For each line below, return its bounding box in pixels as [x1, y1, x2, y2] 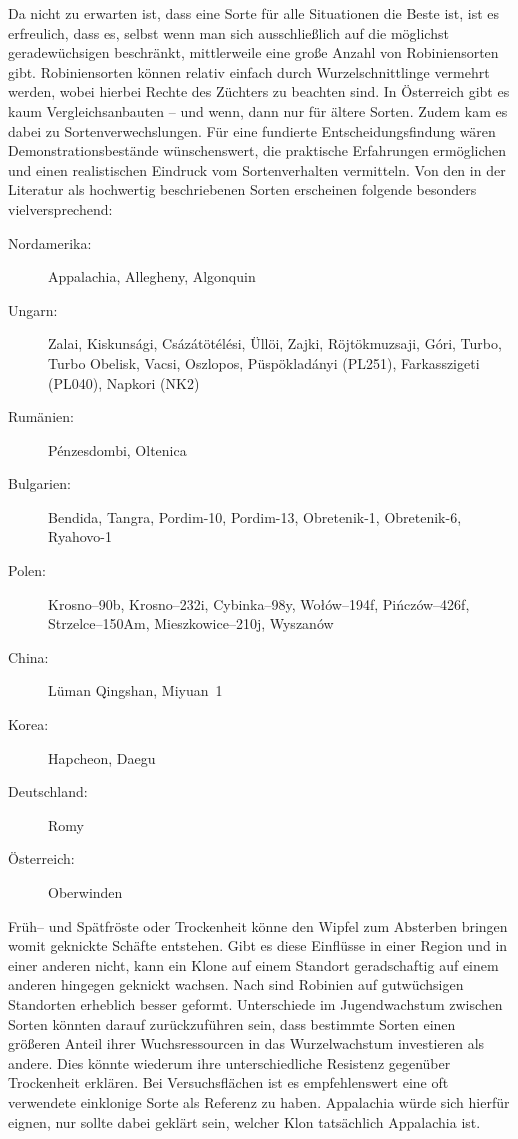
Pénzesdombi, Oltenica [48, 439, 187, 460]
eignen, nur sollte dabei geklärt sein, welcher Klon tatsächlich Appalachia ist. [8, 1111, 481, 1132]
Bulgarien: [8, 473, 71, 494]
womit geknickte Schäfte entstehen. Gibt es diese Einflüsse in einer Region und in [8, 935, 508, 956]
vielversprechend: [8, 198, 113, 219]
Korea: [8, 714, 49, 735]
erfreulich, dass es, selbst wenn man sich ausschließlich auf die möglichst [8, 22, 449, 43]
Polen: [8, 560, 46, 581]
